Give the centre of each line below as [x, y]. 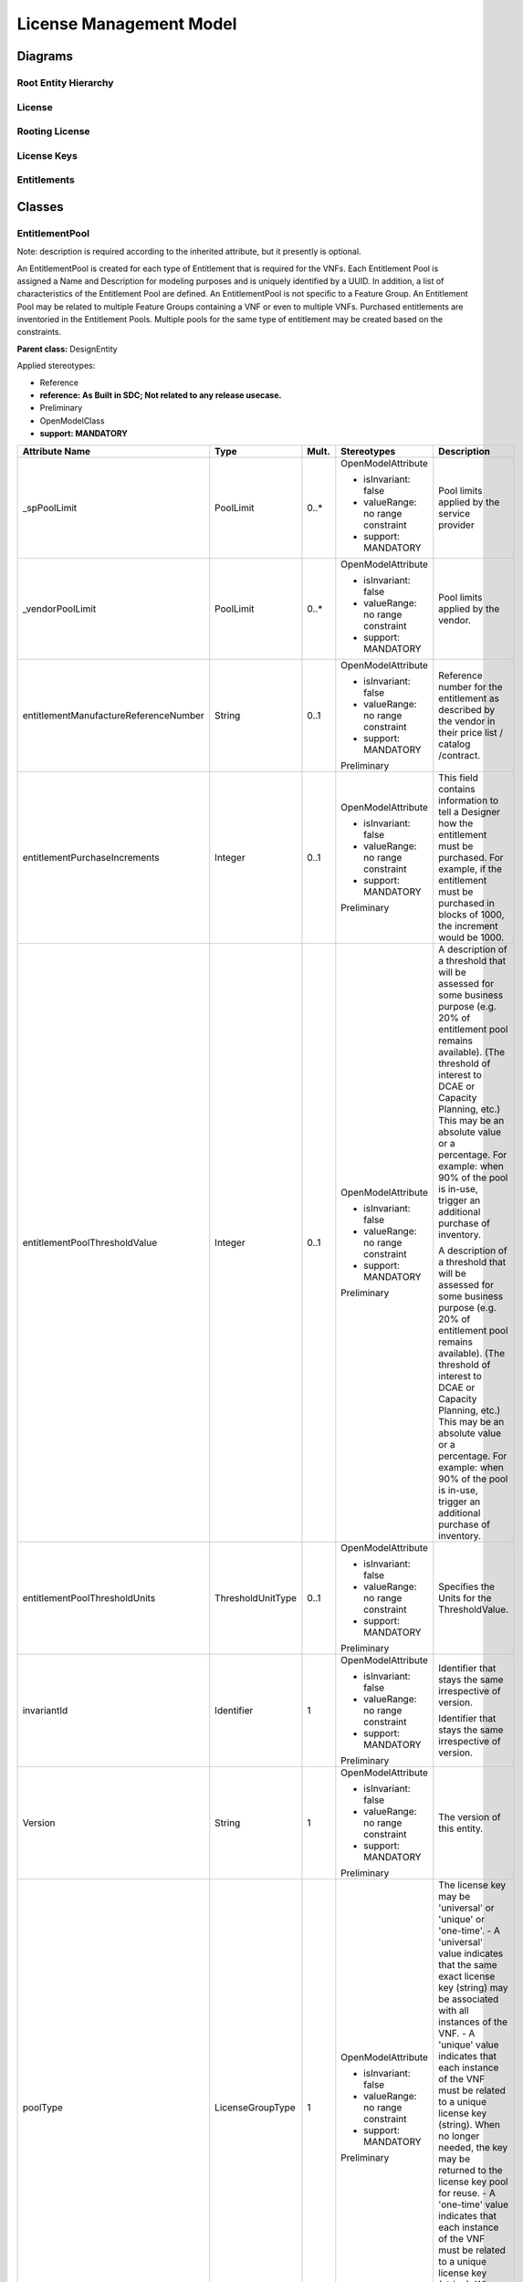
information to [469, 801]
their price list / [471, 732]
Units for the [465, 1597]
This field [459, 778]
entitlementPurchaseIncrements [91, 857]
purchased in [466, 903]
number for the [471, 686]
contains [457, 789]
